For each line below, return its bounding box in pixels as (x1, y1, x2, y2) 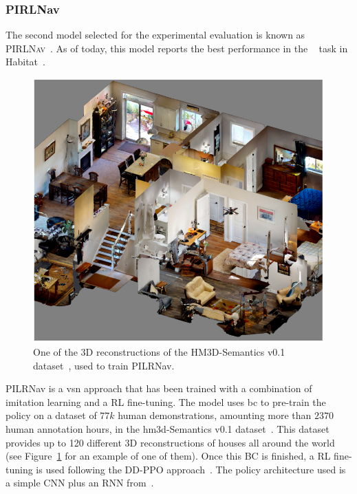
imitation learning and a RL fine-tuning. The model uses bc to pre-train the (6, 394, 326, 409)
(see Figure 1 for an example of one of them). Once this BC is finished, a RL (6, 449, 331, 463)
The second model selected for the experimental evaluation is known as (6, 28, 305, 42)
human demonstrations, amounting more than (118, 408, 312, 422)
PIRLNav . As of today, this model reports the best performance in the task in (6, 41, 348, 55)
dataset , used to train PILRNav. (33, 358, 175, 372)
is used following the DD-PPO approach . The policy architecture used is (36, 462, 346, 476)
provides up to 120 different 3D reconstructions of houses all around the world (6, 435, 335, 449)
